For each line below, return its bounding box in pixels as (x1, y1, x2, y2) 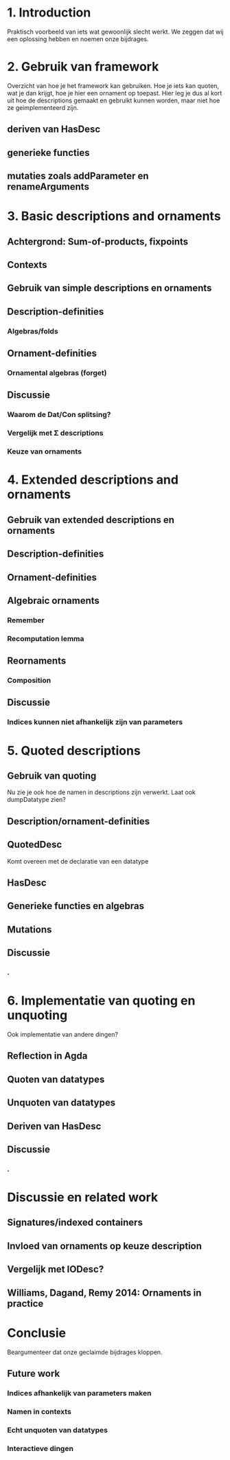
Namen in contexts (7, 1406, 72, 1416)
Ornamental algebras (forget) (7, 368, 107, 378)
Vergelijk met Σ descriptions (7, 428, 104, 438)
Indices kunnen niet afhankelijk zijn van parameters (7, 717, 183, 727)
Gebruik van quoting (7, 770, 97, 781)
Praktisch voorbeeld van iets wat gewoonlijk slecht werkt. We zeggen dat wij (7, 27, 225, 36)
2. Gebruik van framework (7, 59, 159, 75)
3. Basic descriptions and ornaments (7, 208, 221, 224)
